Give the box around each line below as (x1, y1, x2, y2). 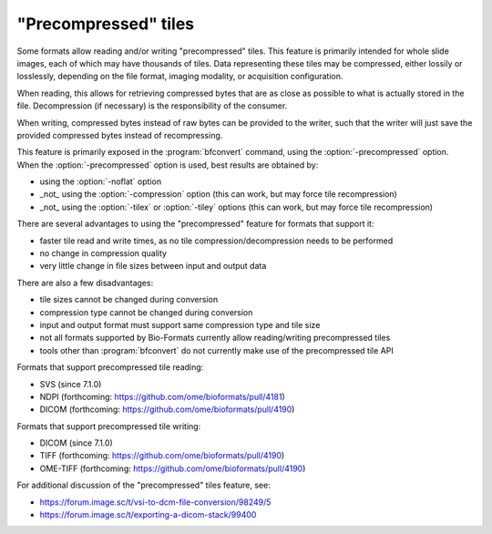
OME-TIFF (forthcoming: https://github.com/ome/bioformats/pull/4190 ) (39, 463, 306, 474)
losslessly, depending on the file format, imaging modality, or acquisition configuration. (16, 71, 343, 82)
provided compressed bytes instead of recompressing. (16, 129, 223, 140)
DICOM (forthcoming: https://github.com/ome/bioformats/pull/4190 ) (39, 404, 295, 415)
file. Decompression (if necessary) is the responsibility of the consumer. (16, 100, 288, 111)
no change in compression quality (39, 248, 168, 259)
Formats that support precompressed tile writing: (16, 420, 201, 432)
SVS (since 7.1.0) (39, 378, 102, 389)
